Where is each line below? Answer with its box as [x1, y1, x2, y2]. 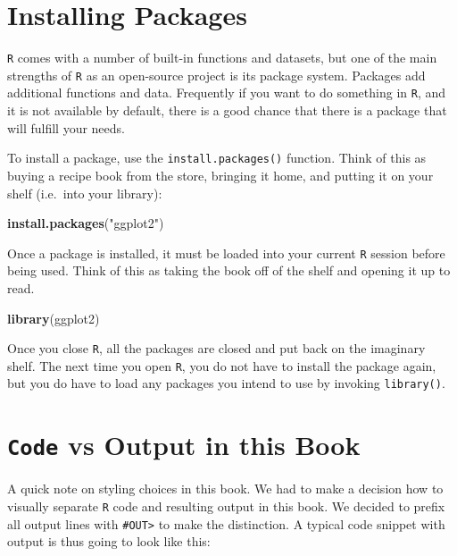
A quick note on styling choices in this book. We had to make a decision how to [7, 479, 444, 498]
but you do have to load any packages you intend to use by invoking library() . [7, 374, 445, 392]
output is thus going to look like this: [7, 532, 211, 551]
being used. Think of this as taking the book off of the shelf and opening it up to [7, 261, 451, 280]
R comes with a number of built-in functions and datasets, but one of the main [7, 48, 437, 67]
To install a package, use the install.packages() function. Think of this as [7, 148, 427, 167]
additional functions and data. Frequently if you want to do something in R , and [7, 83, 446, 102]
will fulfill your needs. [7, 118, 125, 137]
